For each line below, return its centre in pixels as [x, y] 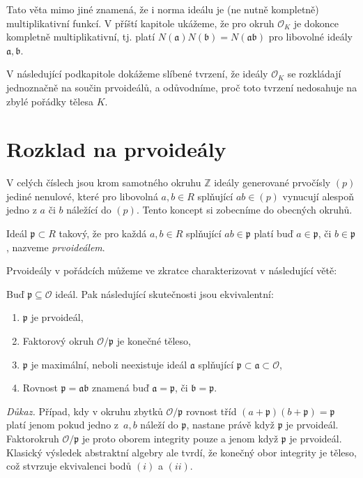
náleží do [159, 425]
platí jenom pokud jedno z [63, 425]
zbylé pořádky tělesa [50, 101]
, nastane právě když [230, 425]
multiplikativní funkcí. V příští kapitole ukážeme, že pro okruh [140, 23]
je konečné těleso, [154, 341]
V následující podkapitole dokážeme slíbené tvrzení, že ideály [137, 74]
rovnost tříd [211, 411]
